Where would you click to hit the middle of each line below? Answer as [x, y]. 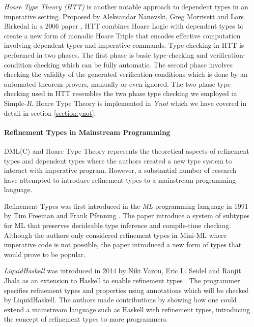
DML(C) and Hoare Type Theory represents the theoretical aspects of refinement [127, 150]
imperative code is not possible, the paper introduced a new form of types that [123, 245]
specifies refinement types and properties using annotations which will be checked [127, 290]
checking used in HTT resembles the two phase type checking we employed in [121, 93]
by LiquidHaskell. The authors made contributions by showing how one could [120, 300]
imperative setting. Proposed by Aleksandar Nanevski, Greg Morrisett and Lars [124, 16]
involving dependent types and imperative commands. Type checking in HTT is [124, 45]
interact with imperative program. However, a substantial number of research [120, 170]
